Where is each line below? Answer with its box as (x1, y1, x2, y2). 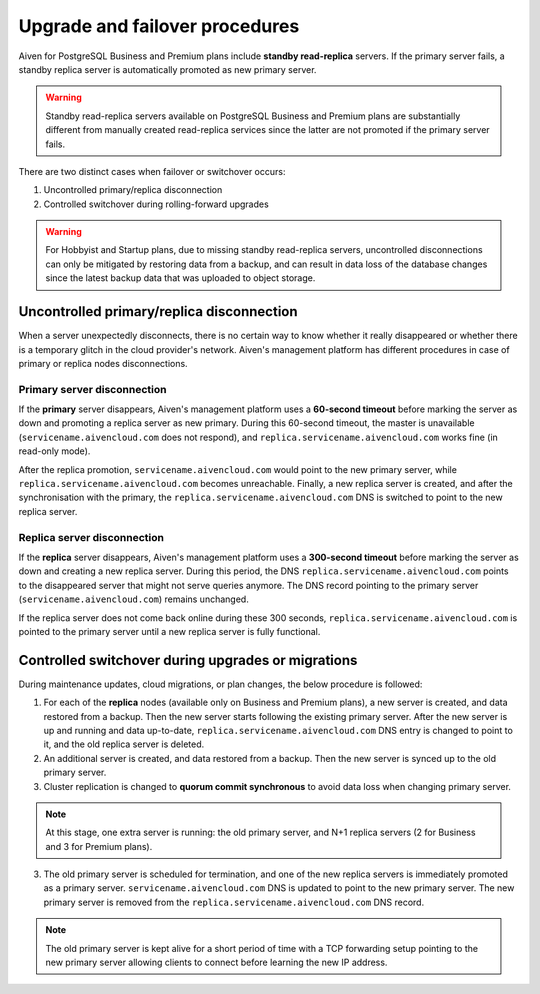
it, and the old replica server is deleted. (43, 738, 205, 750)
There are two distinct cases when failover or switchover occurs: (18, 165, 286, 177)
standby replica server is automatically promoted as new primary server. (18, 63, 317, 75)
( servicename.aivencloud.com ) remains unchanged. (18, 593, 249, 605)
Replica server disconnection (18, 530, 165, 544)
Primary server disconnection (18, 382, 167, 396)
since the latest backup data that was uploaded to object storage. (45, 272, 316, 284)
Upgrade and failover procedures (18, 15, 300, 37)
